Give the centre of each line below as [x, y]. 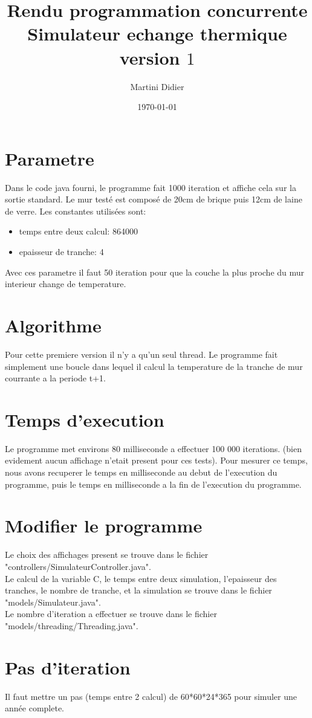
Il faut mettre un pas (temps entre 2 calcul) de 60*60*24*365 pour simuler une [151, 696]
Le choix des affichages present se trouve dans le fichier [107, 555]
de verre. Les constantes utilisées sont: [76, 211]
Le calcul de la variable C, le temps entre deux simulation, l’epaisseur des [141, 578]
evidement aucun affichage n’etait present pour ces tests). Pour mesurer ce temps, [156, 460]
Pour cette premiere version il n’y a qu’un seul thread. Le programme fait [141, 354]
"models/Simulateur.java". [53, 602]
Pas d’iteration [68, 667]
